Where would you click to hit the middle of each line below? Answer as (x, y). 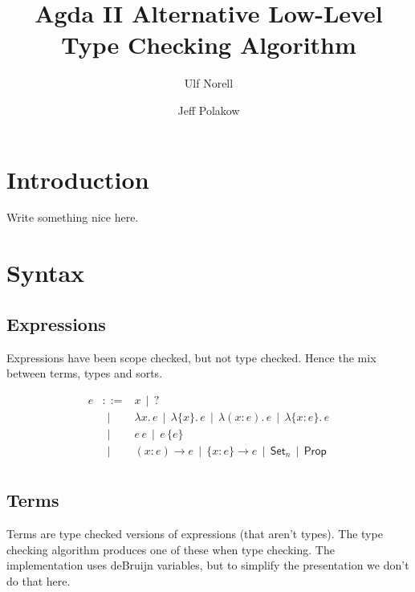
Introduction (78, 179)
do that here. (39, 580)
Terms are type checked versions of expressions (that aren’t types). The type (195, 534)
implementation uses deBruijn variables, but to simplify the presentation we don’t (208, 565)
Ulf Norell (209, 83)
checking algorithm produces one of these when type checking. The (171, 549)
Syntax (46, 273)
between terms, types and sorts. (85, 373)
